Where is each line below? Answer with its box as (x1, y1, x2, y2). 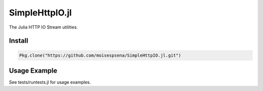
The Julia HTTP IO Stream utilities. (9, 24, 78, 30)
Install (9, 37, 29, 45)
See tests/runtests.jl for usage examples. (9, 79, 91, 85)
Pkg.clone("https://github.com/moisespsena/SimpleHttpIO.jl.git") (19, 52, 181, 58)
